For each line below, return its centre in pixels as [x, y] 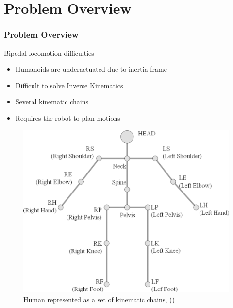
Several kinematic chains [52, 102]
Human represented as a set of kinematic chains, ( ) [99, 299]
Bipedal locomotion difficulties [49, 52]
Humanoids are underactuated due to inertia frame [91, 69]
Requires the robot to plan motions [68, 118]
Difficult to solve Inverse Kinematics [69, 85]
